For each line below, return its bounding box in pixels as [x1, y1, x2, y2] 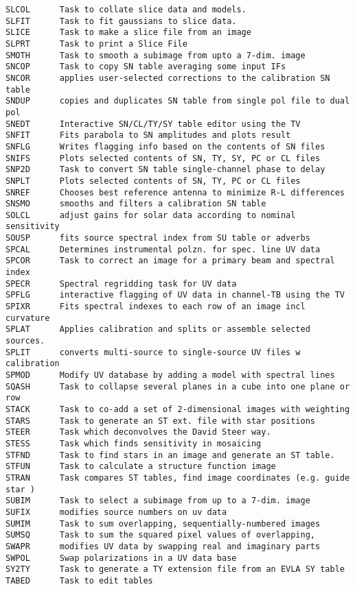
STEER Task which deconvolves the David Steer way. [5, 427, 271, 437]
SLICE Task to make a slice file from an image [5, 27, 251, 38]
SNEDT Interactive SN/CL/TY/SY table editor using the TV [5, 119, 301, 129]
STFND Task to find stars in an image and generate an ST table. [5, 450, 335, 460]
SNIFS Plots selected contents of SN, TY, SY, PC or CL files [5, 153, 321, 163]
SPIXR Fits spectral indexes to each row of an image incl [5, 302, 306, 312]
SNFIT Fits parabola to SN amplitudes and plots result [5, 130, 291, 141]
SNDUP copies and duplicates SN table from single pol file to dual [5, 96, 350, 106]
